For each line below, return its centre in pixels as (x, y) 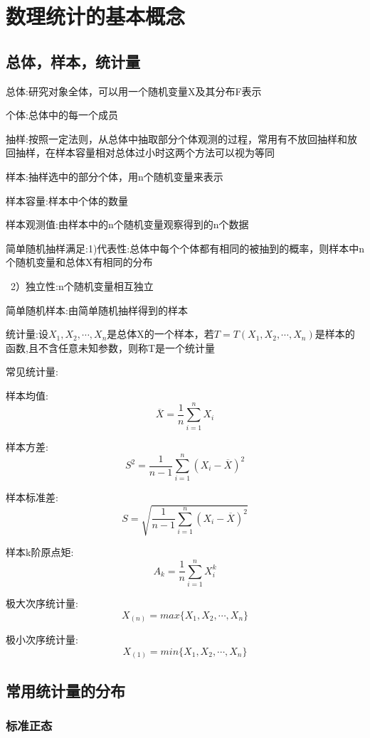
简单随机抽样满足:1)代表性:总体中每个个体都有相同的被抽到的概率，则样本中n (185, 248)
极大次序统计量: (42, 603)
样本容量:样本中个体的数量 (67, 200)
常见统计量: (32, 371)
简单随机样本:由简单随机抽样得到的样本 (97, 310)
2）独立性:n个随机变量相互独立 (82, 285)
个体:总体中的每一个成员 (62, 115)
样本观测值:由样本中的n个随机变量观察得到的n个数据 (127, 224)
